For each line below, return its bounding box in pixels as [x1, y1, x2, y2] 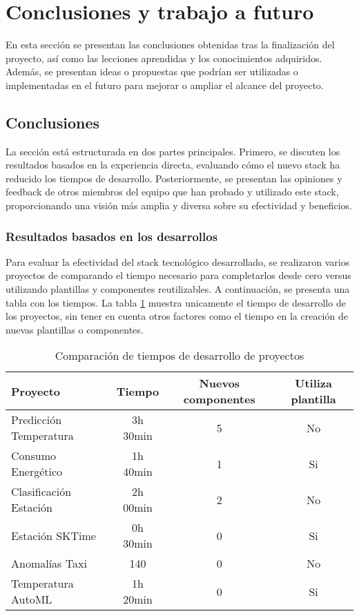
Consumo [11, 447, 56, 464]
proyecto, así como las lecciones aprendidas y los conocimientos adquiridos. [6, 50, 322, 65]
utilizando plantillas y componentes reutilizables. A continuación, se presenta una [6, 282, 350, 296]
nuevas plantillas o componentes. [6, 322, 144, 336]
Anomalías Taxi [11, 555, 87, 572]
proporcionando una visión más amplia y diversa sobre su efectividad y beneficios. [6, 198, 352, 213]
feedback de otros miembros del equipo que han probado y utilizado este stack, [6, 184, 339, 199]
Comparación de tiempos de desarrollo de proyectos [55, 347, 304, 364]
